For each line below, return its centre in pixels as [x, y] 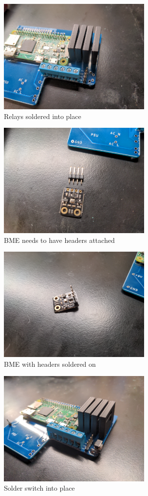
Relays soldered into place [43, 116]
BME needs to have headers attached [59, 240]
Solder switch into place [39, 488]
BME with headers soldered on [50, 364]
